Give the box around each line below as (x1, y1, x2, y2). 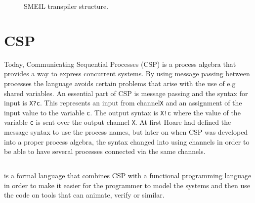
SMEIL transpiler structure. (24, 1, 109, 11)
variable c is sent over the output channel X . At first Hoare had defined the (4, 117, 231, 127)
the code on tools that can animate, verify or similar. (4, 190, 165, 200)
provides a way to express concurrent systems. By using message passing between (4, 68, 250, 79)
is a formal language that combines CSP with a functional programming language (4, 170, 252, 181)
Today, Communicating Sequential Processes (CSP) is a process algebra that (4, 58, 236, 69)
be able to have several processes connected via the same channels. (4, 146, 206, 156)
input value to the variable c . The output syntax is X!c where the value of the (4, 107, 241, 117)
